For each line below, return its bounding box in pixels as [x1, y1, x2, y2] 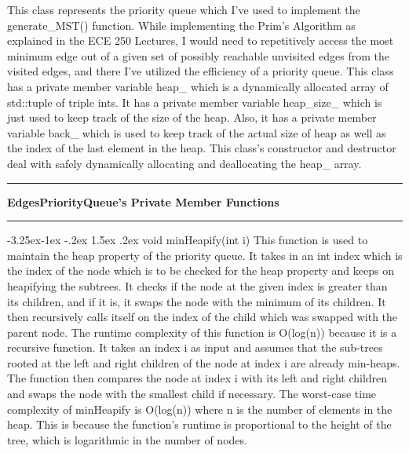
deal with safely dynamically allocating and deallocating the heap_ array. [7, 155, 362, 171]
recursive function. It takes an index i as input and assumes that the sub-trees [7, 339, 383, 356]
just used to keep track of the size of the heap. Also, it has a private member [7, 109, 377, 126]
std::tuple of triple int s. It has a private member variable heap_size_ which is [7, 93, 382, 110]
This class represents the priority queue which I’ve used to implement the [7, 2, 360, 17]
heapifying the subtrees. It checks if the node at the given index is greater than [7, 277, 388, 294]
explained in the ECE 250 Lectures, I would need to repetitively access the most [7, 32, 394, 49]
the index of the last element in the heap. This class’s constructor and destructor [7, 140, 396, 156]
